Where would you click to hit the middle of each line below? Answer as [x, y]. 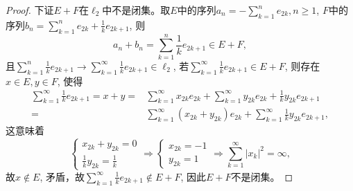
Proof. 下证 [30, 10]
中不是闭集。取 [136, 10]
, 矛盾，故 [62, 176]
